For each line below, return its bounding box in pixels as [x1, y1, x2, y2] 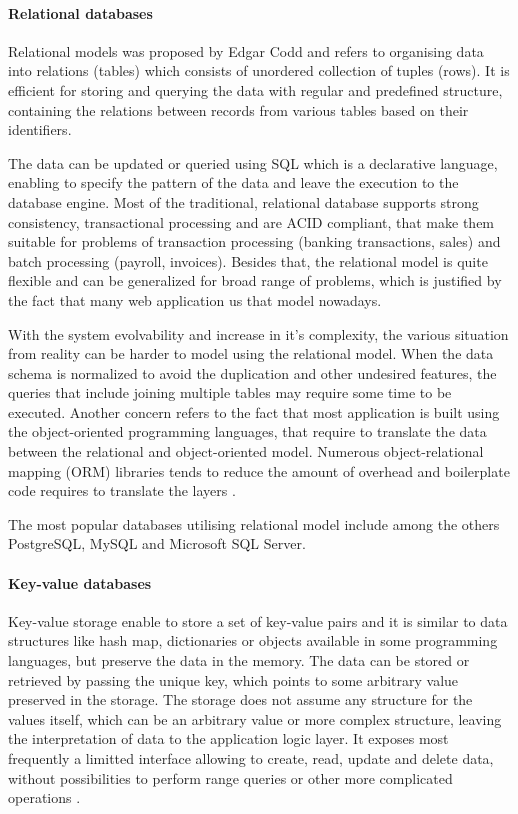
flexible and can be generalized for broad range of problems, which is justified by [8, 270, 502, 291]
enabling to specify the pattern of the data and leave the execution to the [8, 172, 459, 193]
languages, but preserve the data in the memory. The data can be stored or [8, 650, 470, 671]
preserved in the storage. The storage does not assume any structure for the [8, 689, 473, 710]
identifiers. [8, 119, 72, 140]
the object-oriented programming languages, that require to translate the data [8, 421, 487, 442]
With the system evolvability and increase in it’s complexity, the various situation [8, 323, 509, 344]
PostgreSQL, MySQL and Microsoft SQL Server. [8, 533, 306, 554]
